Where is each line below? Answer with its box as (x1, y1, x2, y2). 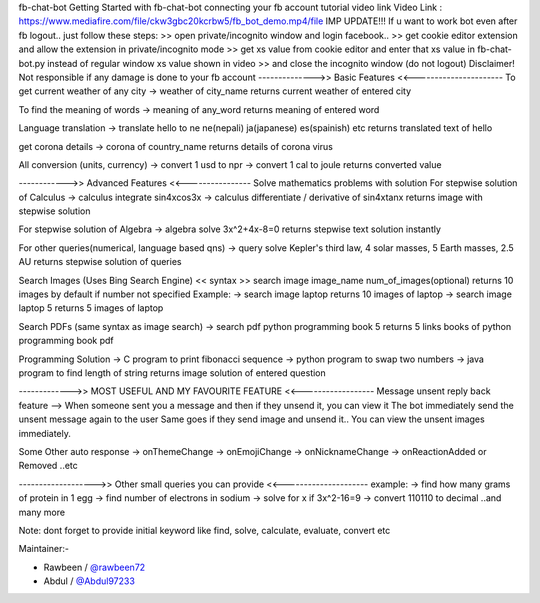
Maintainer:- (18, 543, 70, 555)
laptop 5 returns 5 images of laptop (18, 302, 164, 314)
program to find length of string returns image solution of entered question (18, 366, 327, 379)
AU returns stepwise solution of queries (18, 256, 182, 268)
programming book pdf (18, 335, 114, 347)
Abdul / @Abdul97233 (43, 575, 135, 587)
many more (18, 506, 65, 518)
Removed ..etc (18, 460, 79, 472)
